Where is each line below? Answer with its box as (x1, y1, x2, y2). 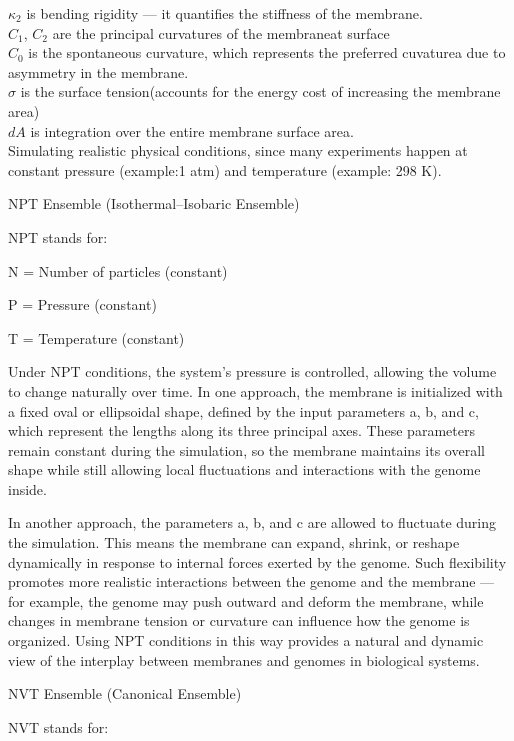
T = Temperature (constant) (8, 327, 185, 348)
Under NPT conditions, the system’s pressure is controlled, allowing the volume (8, 361, 497, 382)
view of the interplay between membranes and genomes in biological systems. (8, 649, 480, 670)
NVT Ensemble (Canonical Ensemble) (8, 683, 242, 704)
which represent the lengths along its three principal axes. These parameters (8, 420, 475, 441)
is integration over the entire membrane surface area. (30, 120, 354, 141)
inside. (8, 478, 47, 499)
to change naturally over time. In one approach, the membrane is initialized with (8, 380, 503, 401)
